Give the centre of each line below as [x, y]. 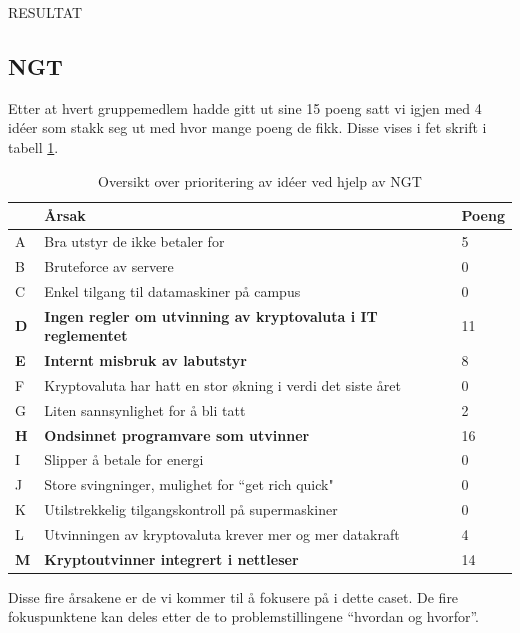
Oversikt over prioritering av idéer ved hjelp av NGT [260, 180]
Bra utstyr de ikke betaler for [134, 241]
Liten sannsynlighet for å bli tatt [145, 409]
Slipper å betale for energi [124, 459]
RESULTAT [45, 12]
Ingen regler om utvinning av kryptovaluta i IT [211, 315]
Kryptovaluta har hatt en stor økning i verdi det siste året [222, 384]
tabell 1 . [33, 146]
